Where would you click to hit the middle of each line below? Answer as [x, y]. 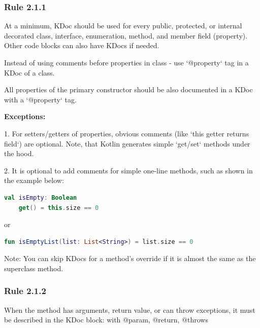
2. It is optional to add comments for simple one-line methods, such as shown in [128, 170]
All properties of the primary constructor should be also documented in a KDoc [128, 89]
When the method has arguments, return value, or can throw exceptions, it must [130, 309]
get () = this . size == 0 [59, 208]
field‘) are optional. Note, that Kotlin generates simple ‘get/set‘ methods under [127, 143]
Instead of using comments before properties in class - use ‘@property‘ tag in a [126, 62]
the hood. [19, 153]
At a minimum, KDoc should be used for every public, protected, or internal [123, 26]
